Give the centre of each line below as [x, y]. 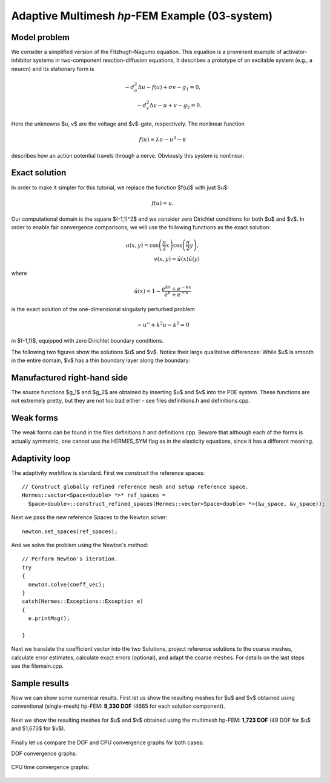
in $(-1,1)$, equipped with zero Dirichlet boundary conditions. [87, 341]
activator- [295, 52]
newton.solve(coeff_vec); [67, 584]
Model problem [40, 37]
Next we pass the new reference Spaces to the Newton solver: [89, 517]
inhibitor [21, 60]
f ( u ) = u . [163, 203]
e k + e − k [177, 294]
